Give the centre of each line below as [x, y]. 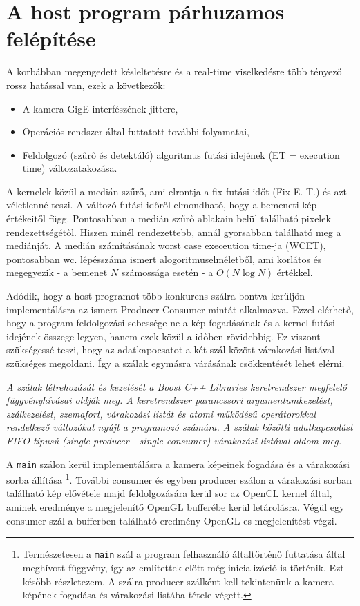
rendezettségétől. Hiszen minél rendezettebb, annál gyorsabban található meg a [174, 232]
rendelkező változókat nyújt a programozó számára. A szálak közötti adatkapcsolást [180, 427]
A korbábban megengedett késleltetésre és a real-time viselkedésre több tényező [174, 71]
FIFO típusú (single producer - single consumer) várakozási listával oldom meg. [174, 440]
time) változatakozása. [70, 168]
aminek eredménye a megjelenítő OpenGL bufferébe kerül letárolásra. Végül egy [176, 507]
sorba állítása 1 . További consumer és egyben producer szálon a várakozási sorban [179, 479]
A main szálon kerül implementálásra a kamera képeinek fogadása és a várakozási [178, 463]
